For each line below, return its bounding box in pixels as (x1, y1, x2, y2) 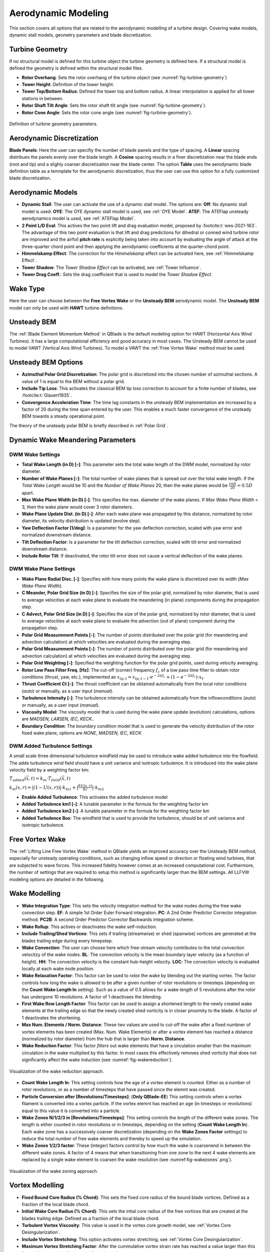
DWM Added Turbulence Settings (9, 742, 92, 749)
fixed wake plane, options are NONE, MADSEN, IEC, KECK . (21, 730, 142, 736)
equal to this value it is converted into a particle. (21, 1107, 121, 1114)
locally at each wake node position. (21, 966, 94, 972)
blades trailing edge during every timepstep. (21, 937, 113, 944)
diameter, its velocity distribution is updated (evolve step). (21, 518, 141, 524)
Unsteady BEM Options (9, 358, 83, 367)
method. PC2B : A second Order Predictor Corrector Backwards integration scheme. (21, 916, 194, 922)
